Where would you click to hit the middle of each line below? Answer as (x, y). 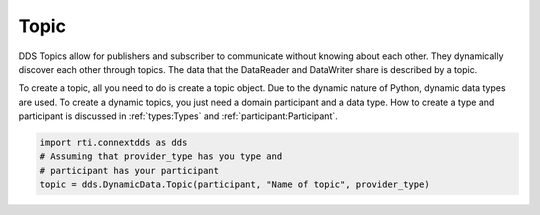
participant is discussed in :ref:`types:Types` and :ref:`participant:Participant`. (178, 116)
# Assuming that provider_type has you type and (161, 156)
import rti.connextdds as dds (113, 143)
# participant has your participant (129, 170)
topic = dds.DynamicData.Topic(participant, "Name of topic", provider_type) (234, 184)
